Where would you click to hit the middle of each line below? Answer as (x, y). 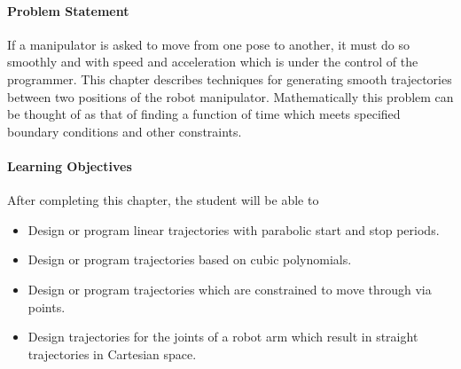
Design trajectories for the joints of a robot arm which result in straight (223, 337)
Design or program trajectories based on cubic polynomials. (190, 259)
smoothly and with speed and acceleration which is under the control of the (213, 62)
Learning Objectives (70, 165)
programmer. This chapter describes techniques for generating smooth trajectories (230, 79)
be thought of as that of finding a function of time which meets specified (204, 114)
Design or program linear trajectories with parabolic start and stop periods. (234, 229)
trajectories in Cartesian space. (112, 353)
